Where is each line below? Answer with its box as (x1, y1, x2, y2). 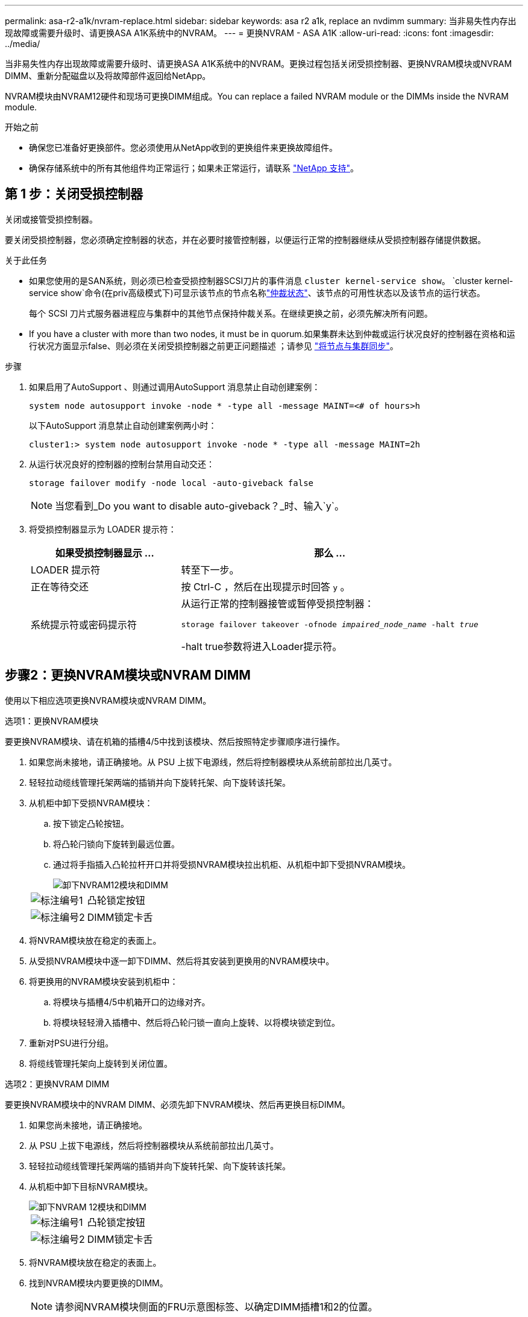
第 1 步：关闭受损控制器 (5, 186, 143, 202)
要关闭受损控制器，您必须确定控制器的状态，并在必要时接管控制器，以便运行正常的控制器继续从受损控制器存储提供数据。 (5, 234, 486, 245)
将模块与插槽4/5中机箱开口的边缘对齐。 (53, 996, 210, 1007)
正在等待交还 (31, 580, 89, 593)
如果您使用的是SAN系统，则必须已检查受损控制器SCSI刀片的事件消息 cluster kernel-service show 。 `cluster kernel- (29, 275, 514, 286)
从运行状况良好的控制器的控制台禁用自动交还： (29, 458, 215, 469)
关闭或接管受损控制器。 (5, 213, 98, 224)
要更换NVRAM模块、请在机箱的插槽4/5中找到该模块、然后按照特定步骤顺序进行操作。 (5, 736, 345, 747)
